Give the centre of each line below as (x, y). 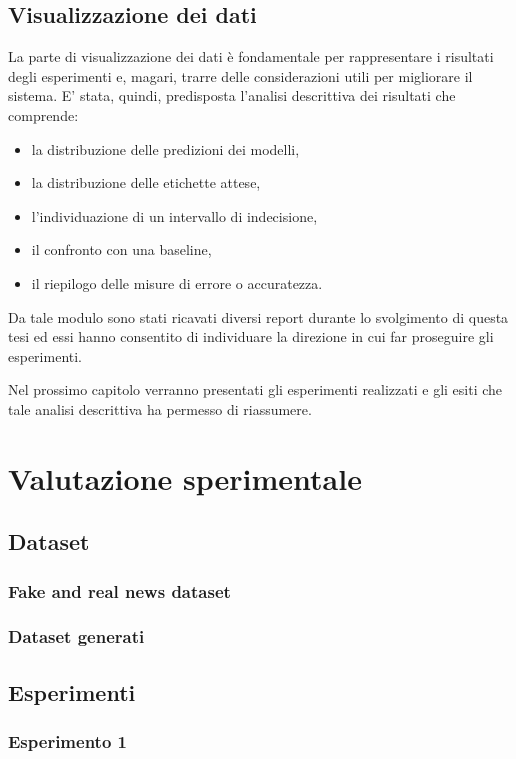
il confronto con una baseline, (121, 249)
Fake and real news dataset (119, 590)
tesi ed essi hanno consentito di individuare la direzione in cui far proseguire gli (251, 336)
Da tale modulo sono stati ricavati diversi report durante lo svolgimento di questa (258, 316)
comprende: (43, 114)
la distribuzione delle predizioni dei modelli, (165, 148)
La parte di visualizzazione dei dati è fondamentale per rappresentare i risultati (251, 56)
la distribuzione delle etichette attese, (146, 182)
